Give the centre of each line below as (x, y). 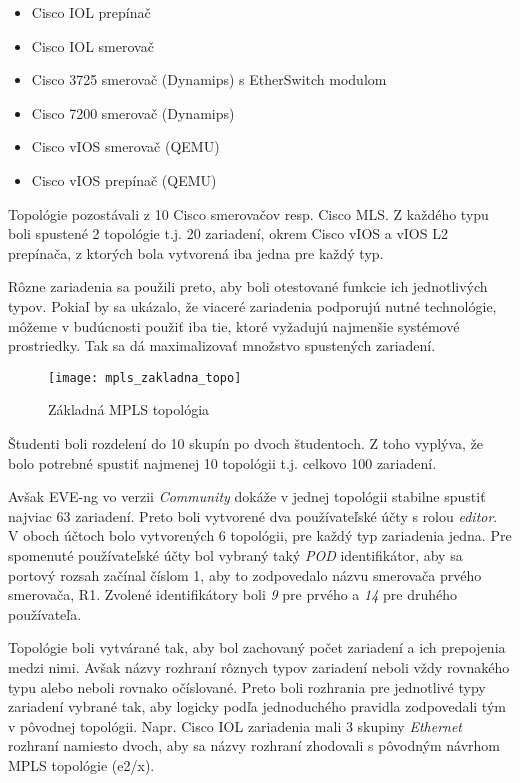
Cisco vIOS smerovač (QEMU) (125, 146)
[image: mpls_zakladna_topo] (145, 377)
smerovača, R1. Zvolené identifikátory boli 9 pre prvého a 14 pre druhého (233, 594)
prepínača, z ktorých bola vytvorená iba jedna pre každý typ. (196, 252)
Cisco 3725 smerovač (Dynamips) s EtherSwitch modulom (209, 79)
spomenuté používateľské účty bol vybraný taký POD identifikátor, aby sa (235, 554)
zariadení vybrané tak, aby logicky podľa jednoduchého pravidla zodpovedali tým (257, 706)
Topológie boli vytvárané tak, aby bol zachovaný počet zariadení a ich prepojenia (257, 647)
